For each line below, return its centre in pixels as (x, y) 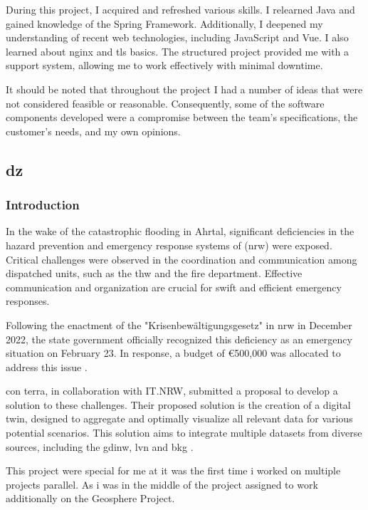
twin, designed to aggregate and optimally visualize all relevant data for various (179, 418)
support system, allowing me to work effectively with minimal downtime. (164, 65)
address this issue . (47, 366)
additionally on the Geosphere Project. (90, 498)
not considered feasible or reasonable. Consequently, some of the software (165, 103)
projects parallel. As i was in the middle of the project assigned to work (162, 484)
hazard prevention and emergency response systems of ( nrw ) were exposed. (169, 245)
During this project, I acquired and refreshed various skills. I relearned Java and (180, 9)
